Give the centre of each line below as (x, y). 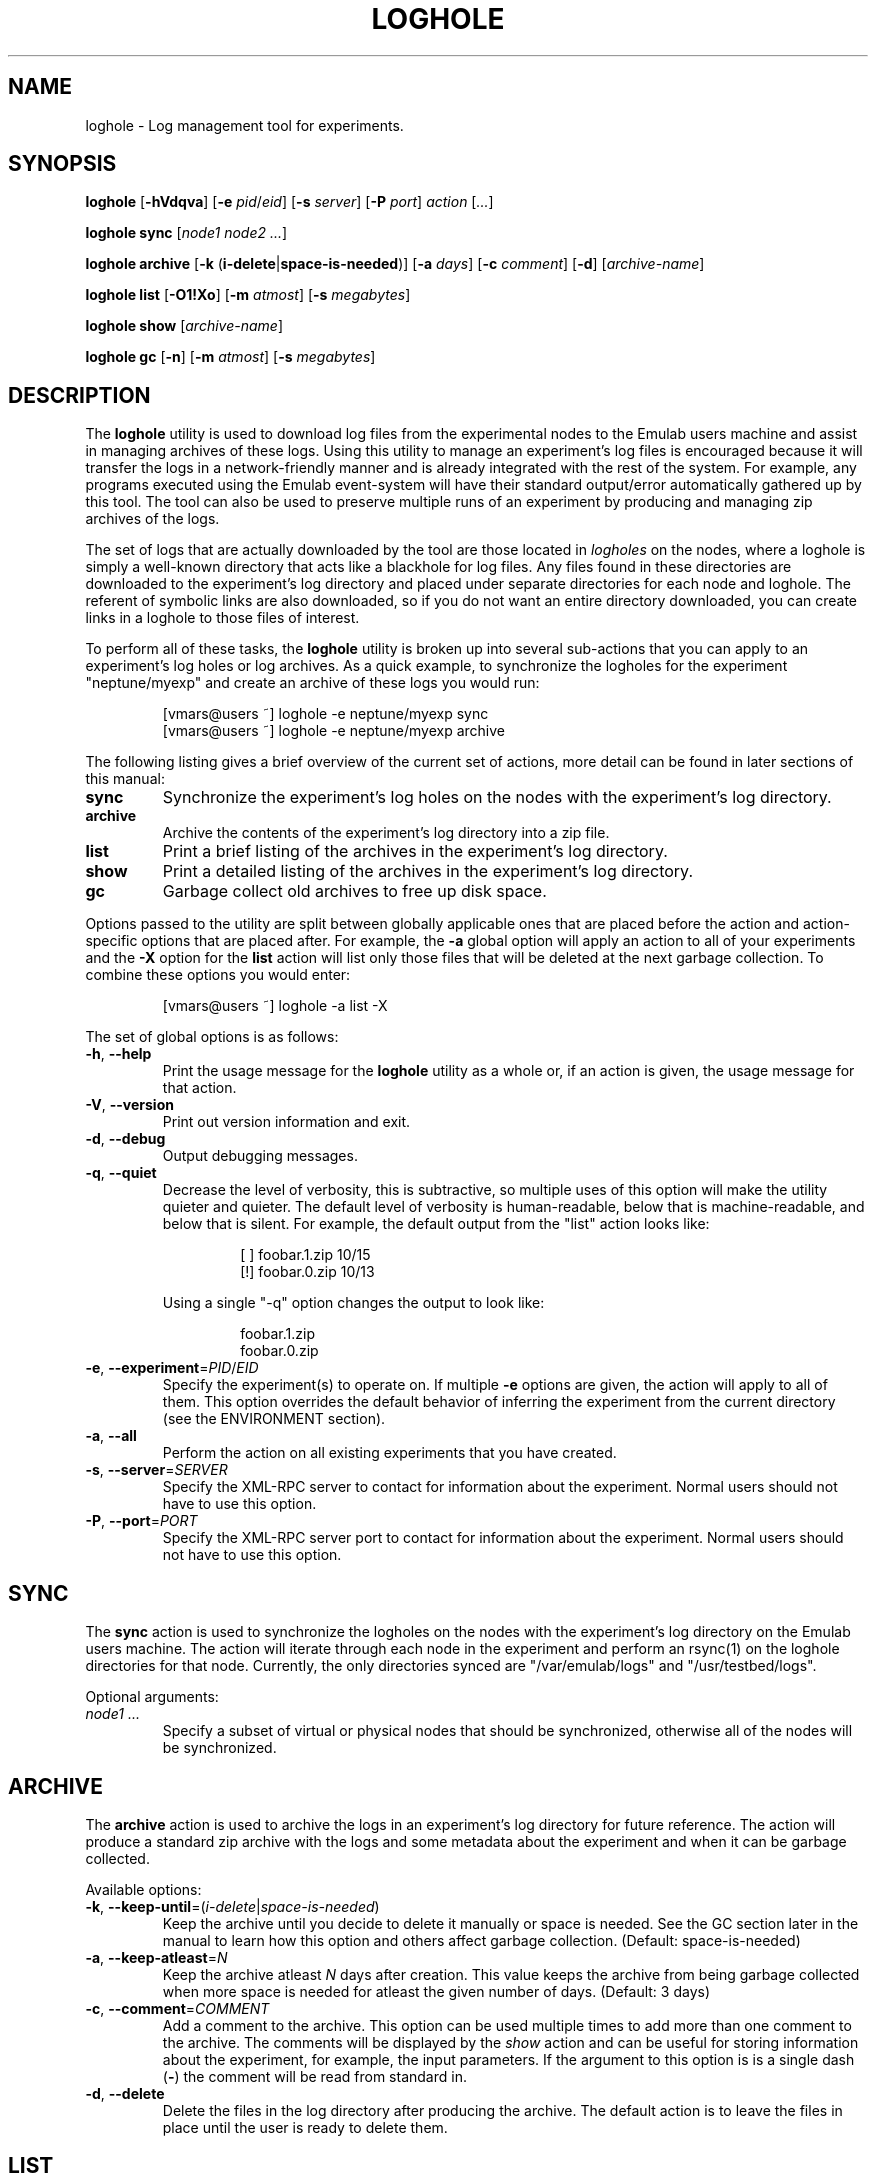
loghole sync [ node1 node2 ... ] (186, 233)
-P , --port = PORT (141, 1521)
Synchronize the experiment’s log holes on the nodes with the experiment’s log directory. (497, 797)
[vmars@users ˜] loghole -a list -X (275, 1006)
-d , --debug (125, 1139)
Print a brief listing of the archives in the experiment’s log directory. (415, 851)
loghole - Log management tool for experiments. (244, 125)
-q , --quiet (121, 1173)
